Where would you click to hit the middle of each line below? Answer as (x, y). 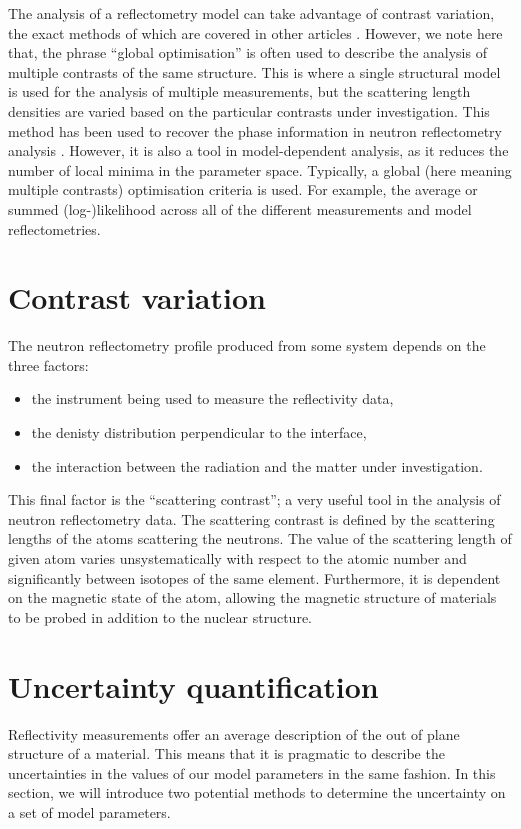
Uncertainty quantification (193, 685)
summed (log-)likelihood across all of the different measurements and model (240, 208)
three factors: (48, 364)
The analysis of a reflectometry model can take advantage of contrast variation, (251, 13)
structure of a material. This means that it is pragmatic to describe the (226, 753)
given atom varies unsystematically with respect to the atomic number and (237, 558)
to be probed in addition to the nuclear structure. (160, 616)
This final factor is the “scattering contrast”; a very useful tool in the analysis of (254, 499)
